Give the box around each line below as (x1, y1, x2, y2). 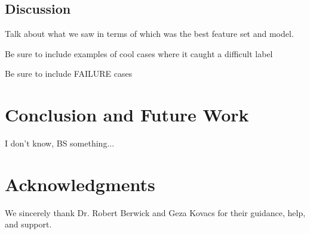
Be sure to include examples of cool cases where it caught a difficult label (5, 47, 273, 60)
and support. (5, 218, 52, 230)
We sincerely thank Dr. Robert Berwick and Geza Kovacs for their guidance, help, (5, 206, 306, 219)
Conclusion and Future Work (5, 102, 249, 127)
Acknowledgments (5, 171, 155, 196)
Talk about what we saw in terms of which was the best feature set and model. (5, 27, 294, 40)
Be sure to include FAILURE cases (5, 67, 133, 80)
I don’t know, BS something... (5, 137, 115, 149)
